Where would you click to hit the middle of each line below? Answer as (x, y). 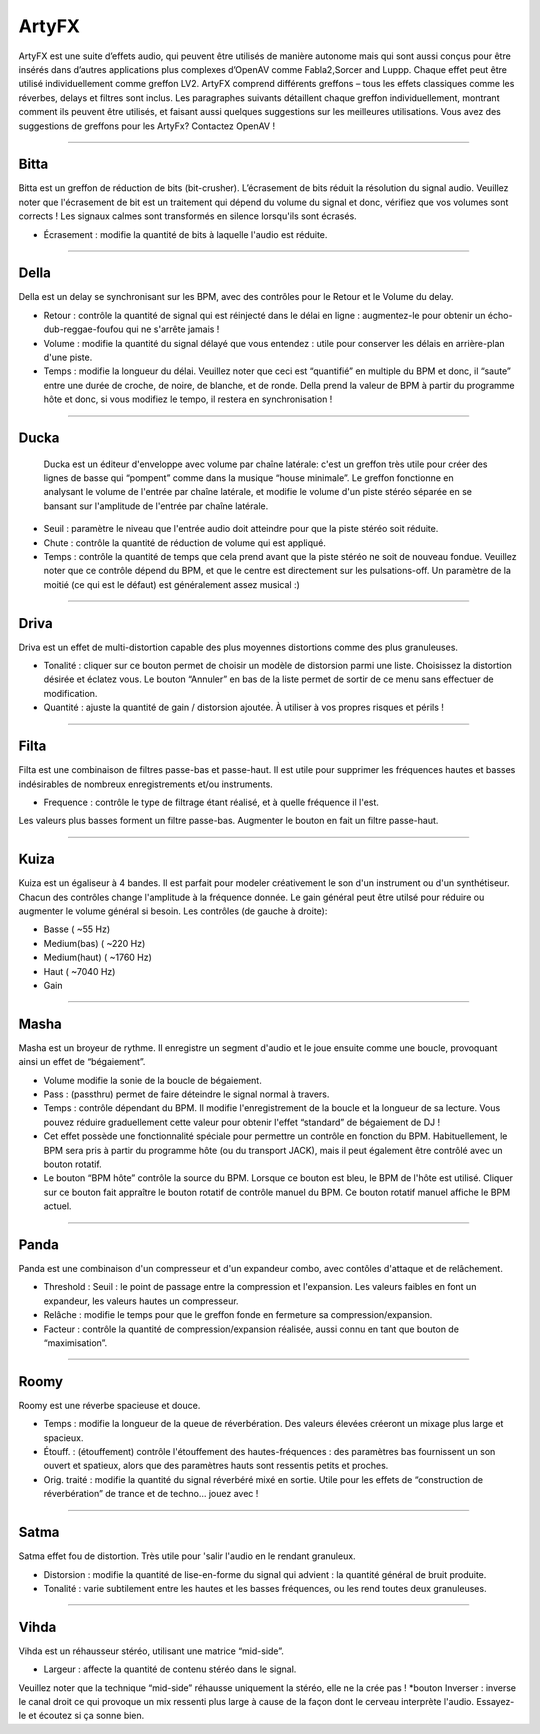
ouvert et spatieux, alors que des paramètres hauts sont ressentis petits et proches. (216, 1466)
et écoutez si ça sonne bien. (86, 1716)
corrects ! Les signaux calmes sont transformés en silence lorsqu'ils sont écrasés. (187, 216)
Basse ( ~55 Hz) (76, 929)
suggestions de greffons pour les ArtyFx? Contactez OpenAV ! (146, 126)
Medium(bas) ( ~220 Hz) (94, 943)
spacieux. (63, 1437)
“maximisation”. (75, 1343)
